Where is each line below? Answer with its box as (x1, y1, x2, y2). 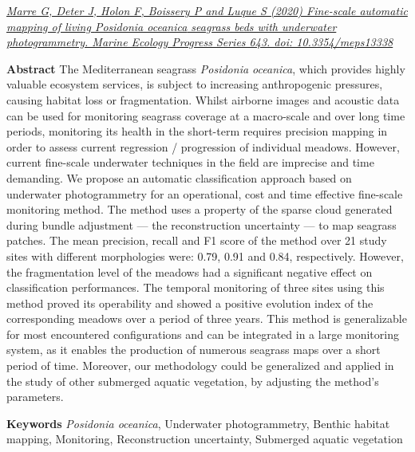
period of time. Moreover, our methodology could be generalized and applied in (6, 357, 394, 374)
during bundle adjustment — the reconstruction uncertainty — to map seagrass (6, 216, 397, 233)
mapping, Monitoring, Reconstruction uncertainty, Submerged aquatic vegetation (6, 430, 403, 447)
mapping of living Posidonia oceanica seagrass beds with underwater (6, 18, 337, 34)
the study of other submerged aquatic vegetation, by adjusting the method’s (6, 372, 379, 389)
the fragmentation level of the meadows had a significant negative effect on (6, 263, 373, 280)
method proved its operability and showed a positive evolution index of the (6, 294, 373, 311)
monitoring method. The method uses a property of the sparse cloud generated (6, 201, 393, 218)
